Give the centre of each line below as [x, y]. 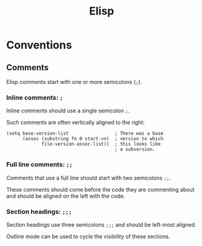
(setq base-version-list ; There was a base [85, 134]
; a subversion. [135, 149]
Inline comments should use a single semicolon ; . [68, 111]
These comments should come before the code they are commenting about [100, 189]
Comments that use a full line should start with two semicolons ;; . [89, 178]
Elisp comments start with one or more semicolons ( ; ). [74, 82]
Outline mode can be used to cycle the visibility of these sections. [88, 236]
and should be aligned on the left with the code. [66, 196]
